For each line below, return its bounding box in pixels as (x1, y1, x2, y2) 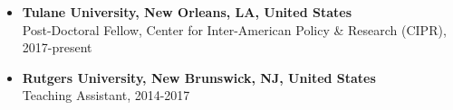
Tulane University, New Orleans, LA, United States (22, 3, 352, 21)
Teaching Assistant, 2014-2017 (22, 86, 190, 105)
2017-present (22, 38, 92, 57)
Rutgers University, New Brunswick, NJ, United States (22, 68, 376, 87)
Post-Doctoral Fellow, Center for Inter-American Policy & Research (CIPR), (22, 20, 447, 39)
